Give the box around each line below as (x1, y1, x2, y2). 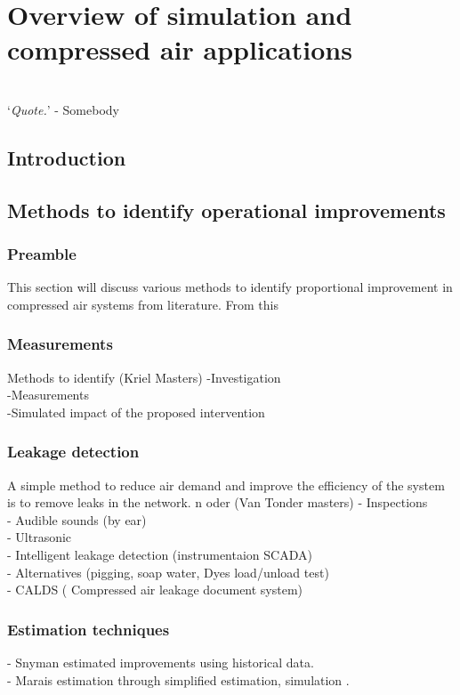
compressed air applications (7, 31, 352, 68)
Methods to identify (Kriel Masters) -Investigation (7, 368, 281, 386)
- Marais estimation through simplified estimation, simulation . (7, 670, 350, 689)
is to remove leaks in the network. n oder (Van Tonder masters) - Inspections (7, 493, 428, 512)
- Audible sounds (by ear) (7, 510, 147, 529)
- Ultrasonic (7, 528, 72, 546)
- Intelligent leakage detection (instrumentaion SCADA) (7, 545, 312, 564)
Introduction (7, 143, 126, 171)
